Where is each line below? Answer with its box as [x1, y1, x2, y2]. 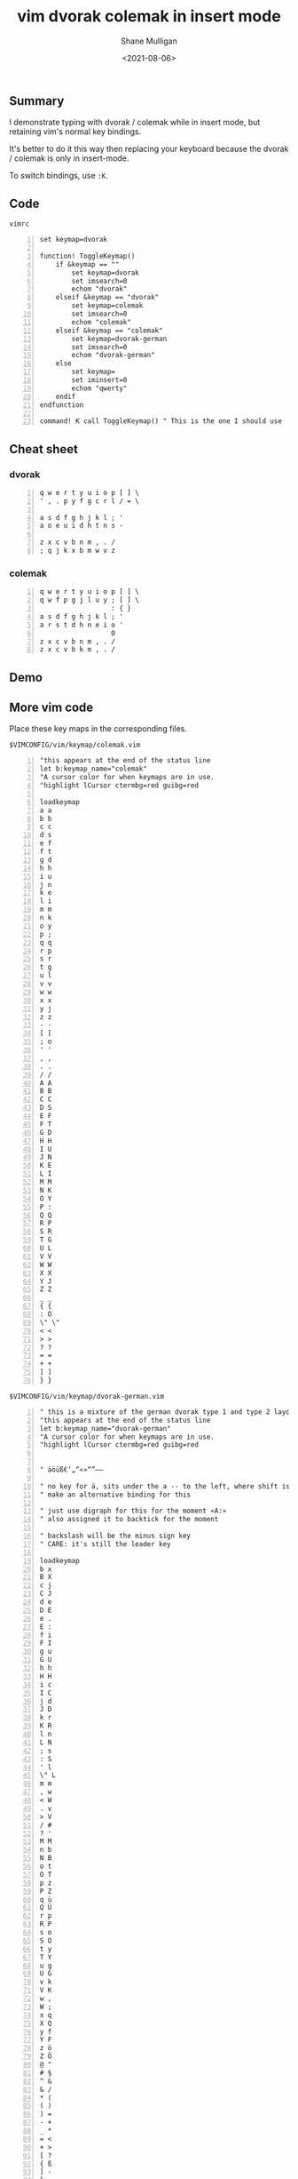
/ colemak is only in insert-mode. [9, 153, 129, 164]
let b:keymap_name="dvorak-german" [39, 1424, 171, 1433]
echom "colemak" [71, 317, 131, 326]
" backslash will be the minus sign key [39, 1531, 192, 1541]
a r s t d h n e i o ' [39, 620, 124, 629]
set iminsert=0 [71, 376, 128, 385]
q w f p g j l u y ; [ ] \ [39, 595, 139, 605]
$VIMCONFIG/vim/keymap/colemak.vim [9, 740, 141, 750]
